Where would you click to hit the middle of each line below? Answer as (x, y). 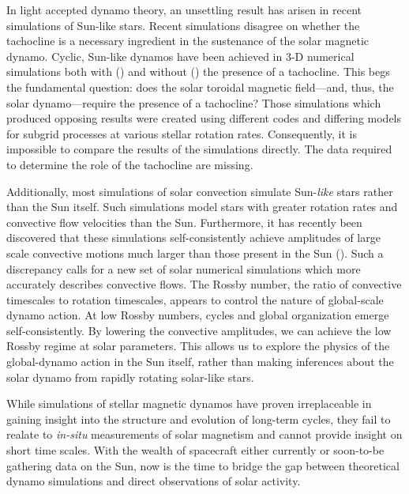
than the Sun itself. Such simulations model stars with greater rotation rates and (202, 207)
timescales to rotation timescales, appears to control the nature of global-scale (195, 299)
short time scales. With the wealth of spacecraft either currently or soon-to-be (195, 450)
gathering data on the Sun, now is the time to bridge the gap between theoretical (203, 465)
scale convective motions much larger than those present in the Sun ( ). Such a (195, 253)
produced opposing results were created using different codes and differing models (204, 118)
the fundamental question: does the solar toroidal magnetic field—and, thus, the (200, 87)
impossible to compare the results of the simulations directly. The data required (199, 149)
